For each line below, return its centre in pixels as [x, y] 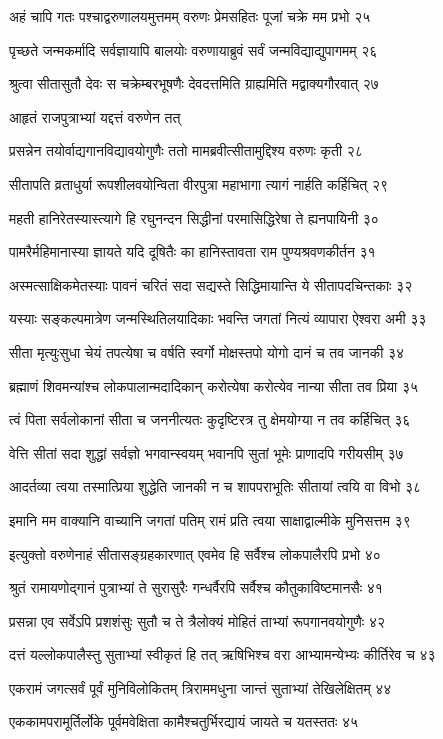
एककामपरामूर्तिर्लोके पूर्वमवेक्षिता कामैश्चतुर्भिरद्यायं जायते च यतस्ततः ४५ [184, 721]
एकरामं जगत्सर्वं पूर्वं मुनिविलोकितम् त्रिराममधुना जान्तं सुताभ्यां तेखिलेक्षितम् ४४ [200, 687]
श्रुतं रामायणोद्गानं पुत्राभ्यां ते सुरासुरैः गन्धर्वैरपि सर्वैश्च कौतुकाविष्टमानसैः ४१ [196, 587]
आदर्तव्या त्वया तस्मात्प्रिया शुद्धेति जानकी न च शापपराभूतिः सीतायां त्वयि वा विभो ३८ [215, 486]
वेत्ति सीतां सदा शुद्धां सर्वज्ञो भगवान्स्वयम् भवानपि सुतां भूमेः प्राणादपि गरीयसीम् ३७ [206, 452]
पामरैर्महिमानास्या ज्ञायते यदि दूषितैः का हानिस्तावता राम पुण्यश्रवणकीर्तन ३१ [192, 251]
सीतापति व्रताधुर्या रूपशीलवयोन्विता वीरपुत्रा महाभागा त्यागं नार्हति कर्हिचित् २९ [199, 183]
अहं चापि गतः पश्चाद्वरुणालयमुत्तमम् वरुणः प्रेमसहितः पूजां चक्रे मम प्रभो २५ [190, 16]
